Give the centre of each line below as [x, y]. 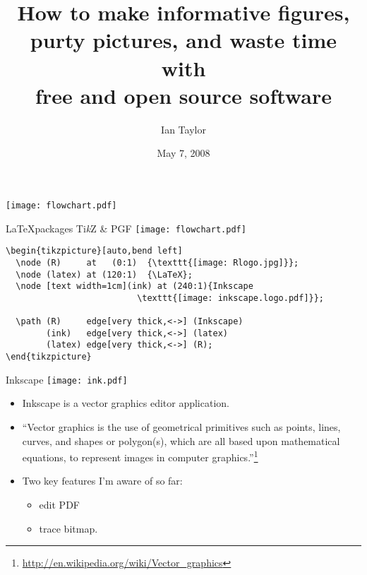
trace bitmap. [68, 528]
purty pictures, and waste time [183, 40]
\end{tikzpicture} [49, 357]
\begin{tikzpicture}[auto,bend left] [94, 251]
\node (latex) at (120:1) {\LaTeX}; [104, 274]
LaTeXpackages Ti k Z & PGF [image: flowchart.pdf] [126, 228]
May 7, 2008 [183, 153]
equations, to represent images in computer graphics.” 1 [140, 456]
